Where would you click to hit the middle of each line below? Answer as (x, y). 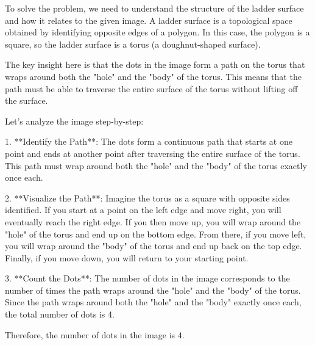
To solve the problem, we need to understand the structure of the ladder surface (154, 8)
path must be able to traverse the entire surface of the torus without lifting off (151, 88)
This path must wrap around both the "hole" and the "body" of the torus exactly (156, 165)
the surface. (27, 100)
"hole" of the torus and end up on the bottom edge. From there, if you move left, (156, 234)
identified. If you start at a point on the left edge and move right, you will (143, 210)
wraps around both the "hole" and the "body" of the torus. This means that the (153, 76)
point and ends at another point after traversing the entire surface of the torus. (153, 153)
